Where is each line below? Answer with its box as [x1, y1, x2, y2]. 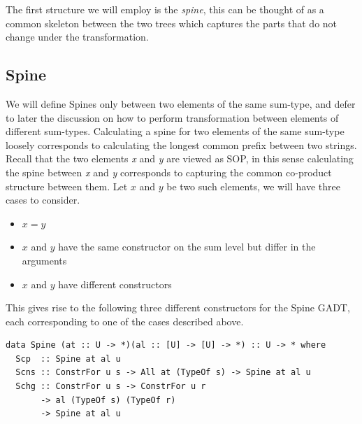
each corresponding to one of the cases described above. [6, 313, 244, 328]
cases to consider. [6, 192, 80, 207]
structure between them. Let [6, 178, 128, 193]
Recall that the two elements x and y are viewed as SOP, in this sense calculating [6, 151, 354, 166]
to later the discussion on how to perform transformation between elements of [6, 110, 339, 125]
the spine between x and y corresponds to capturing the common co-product [6, 164, 332, 179]
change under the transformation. [6, 29, 149, 44]
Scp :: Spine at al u [15, 353, 121, 364]
